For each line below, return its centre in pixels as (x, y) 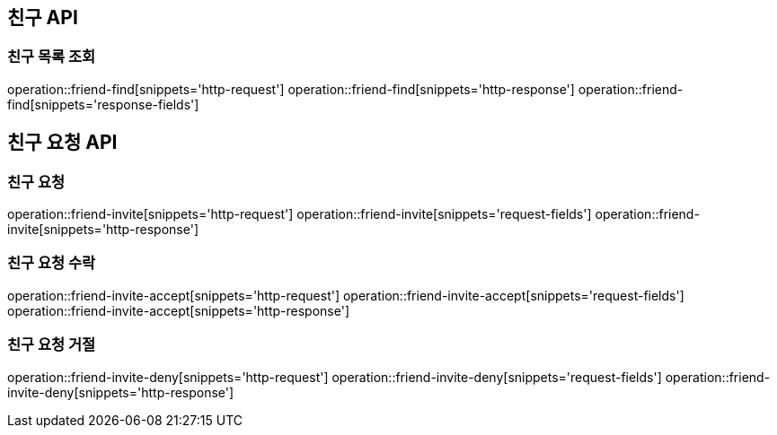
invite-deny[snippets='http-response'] (121, 392)
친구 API (43, 17)
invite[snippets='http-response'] (103, 230)
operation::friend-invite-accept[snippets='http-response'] (179, 310)
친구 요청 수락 (52, 263)
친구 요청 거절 (52, 345)
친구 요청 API (62, 143)
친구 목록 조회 (52, 57)
